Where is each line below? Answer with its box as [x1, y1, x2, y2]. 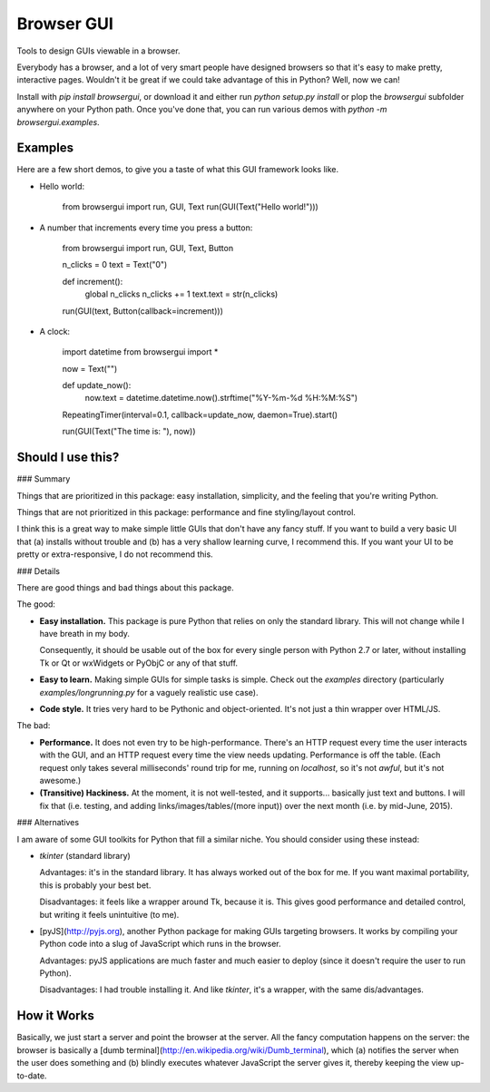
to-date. [16, 1070, 47, 1081]
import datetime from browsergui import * [62, 346, 219, 357]
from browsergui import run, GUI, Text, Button [62, 242, 234, 253]
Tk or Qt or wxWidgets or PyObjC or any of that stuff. [39, 658, 239, 668]
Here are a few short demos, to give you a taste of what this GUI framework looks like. [16, 164, 339, 175]
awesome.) [39, 775, 82, 785]
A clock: [39, 326, 71, 336]
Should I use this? [16, 450, 120, 465]
